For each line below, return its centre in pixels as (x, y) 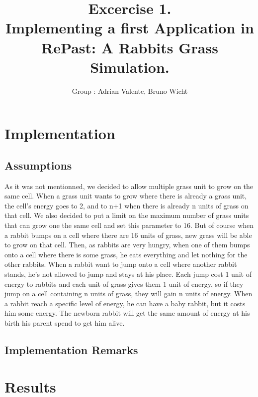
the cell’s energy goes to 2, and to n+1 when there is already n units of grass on (127, 205)
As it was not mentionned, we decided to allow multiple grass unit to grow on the (129, 186)
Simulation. (130, 67)
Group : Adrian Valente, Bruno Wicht (130, 91)
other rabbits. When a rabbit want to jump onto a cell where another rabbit (121, 264)
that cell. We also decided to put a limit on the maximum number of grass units (127, 215)
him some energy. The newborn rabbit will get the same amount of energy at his (127, 313)
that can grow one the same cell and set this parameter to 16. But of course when (129, 225)
